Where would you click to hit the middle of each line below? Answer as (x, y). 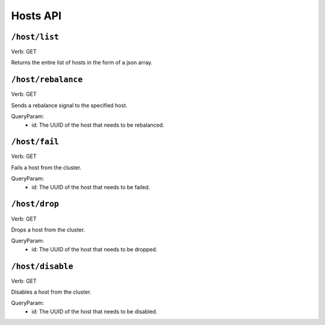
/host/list (35, 37)
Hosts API (36, 16)
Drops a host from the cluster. (48, 230)
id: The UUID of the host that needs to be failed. (91, 187)
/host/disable (42, 266)
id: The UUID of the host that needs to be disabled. (94, 311)
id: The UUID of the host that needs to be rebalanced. (98, 125)
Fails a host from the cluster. (46, 167)
